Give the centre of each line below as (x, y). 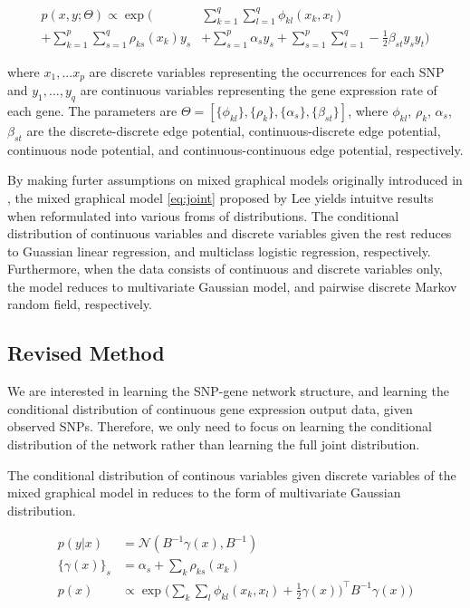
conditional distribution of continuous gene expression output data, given (210, 408)
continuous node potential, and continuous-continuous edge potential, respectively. (235, 149)
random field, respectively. (80, 304)
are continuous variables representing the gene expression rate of (259, 90)
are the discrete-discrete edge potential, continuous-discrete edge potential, (234, 130)
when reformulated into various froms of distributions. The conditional (203, 215)
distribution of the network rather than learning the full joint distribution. (214, 444)
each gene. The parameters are (92, 110)
